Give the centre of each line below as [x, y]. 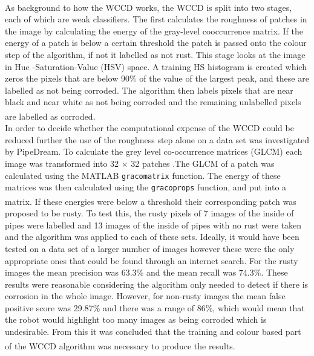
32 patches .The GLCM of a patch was [203, 163]
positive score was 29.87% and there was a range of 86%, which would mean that [155, 307]
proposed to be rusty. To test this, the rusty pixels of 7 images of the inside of [149, 213]
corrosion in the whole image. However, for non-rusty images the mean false [145, 296]
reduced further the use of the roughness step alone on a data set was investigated [157, 139]
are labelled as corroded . [50, 116]
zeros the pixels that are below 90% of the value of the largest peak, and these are [157, 78]
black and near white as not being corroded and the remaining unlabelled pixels [153, 102]
